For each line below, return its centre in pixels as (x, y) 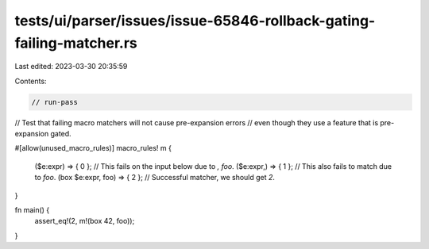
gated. (61, 134)
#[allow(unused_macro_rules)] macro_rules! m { (93, 148)
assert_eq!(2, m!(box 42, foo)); (85, 221)
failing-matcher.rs (76, 43)
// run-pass (55, 102)
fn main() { (32, 210)
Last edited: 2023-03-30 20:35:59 (71, 67)
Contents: (31, 81)
